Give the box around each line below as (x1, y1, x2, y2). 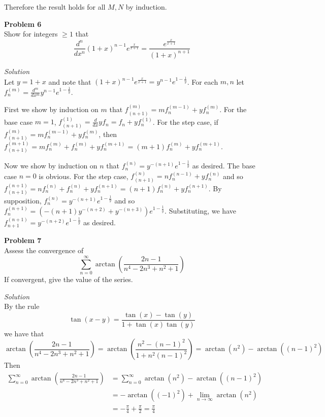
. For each (187, 76, 218, 87)
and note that (48, 76, 91, 87)
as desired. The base (192, 160, 255, 171)
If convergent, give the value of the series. (4, 273, 133, 284)
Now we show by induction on (4, 160, 97, 171)
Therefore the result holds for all (4, 2, 106, 12)
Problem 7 (4, 235, 42, 246)
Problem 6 (4, 18, 42, 29)
